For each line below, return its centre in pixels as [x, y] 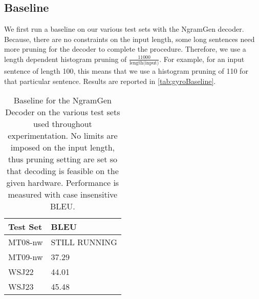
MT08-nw [26, 242]
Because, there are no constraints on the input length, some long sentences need [129, 39]
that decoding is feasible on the [62, 171]
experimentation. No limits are [63, 136]
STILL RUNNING [84, 242]
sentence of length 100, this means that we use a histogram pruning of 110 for [126, 71]
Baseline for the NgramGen [62, 100]
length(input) [144, 63]
